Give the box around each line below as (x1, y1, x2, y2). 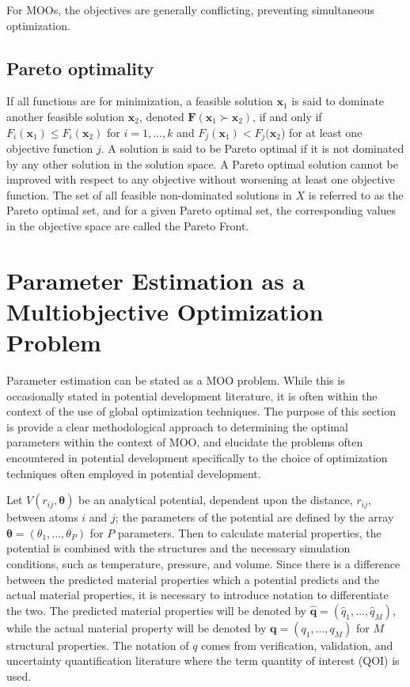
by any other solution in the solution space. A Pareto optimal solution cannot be (6, 155, 398, 172)
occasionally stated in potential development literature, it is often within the (6, 387, 378, 404)
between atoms (6, 509, 78, 526)
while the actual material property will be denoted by (6, 619, 267, 636)
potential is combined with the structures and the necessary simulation (6, 540, 351, 556)
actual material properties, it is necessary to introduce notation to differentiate (6, 586, 389, 603)
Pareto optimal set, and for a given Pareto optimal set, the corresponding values (6, 202, 397, 218)
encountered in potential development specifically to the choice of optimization (6, 450, 388, 466)
